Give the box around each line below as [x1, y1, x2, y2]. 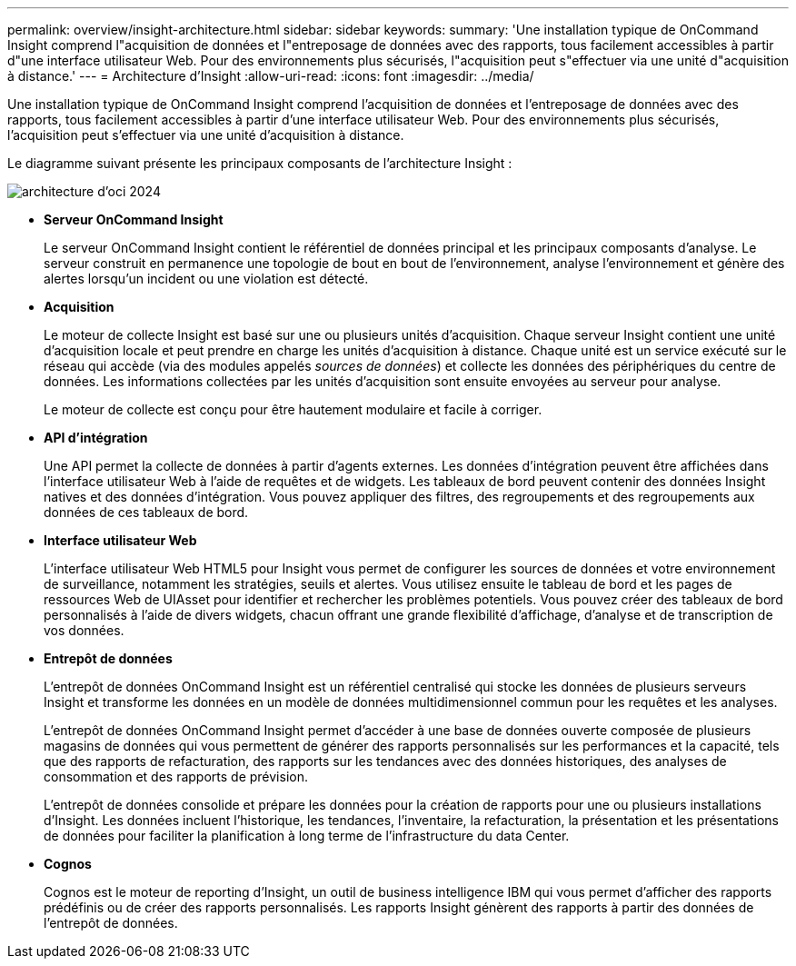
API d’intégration [44, 430, 148, 445]
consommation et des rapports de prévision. [44, 769, 308, 784]
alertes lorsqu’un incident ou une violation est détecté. [44, 271, 369, 286]
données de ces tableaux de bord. [44, 504, 249, 520]
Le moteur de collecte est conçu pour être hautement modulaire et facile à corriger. [44, 402, 542, 417]
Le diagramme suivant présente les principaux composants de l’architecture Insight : [7, 155, 512, 171]
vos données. [44, 622, 124, 638]
